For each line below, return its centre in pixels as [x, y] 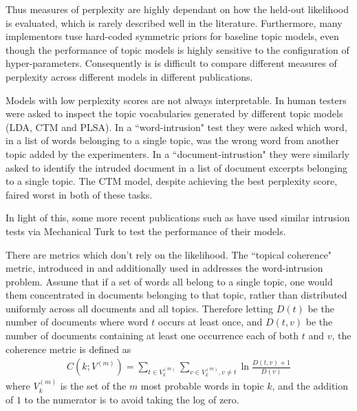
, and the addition [310, 386]
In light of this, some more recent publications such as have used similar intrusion [178, 218]
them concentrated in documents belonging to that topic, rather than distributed [176, 295]
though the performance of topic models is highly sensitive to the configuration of [177, 49]
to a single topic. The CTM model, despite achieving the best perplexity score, [172, 181]
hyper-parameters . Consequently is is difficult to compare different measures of [171, 63]
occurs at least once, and [210, 322]
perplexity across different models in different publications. [129, 76]
